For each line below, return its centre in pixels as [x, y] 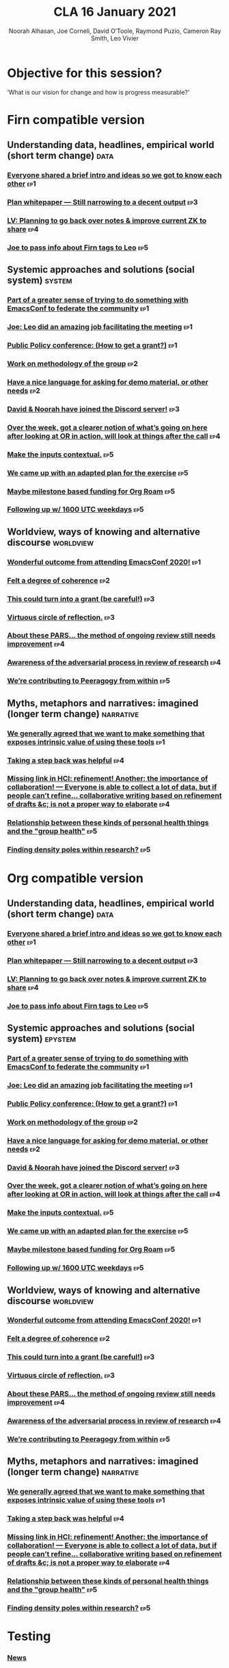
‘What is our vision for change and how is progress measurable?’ [98, 92]
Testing [29, 1636]
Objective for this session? [85, 73]
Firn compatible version [76, 120]
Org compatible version [75, 878]
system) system [40, 281]
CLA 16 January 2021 [115, 12]
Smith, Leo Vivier [115, 38]
